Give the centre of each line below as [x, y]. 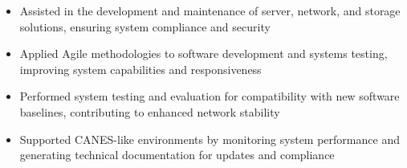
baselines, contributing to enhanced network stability [150, 111]
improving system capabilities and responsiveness [140, 69]
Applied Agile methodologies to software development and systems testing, [203, 53]
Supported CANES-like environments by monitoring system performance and [210, 139]
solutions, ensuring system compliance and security [145, 26]
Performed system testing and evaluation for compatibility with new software [210, 96]
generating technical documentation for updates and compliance [177, 155]
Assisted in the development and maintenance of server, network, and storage [210, 10]
